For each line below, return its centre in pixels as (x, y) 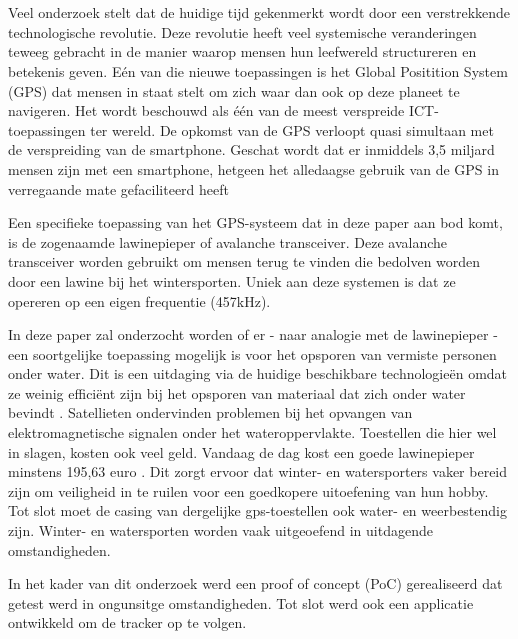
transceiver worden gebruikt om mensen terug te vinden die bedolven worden (244, 261)
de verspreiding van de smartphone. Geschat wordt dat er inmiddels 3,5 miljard (251, 149)
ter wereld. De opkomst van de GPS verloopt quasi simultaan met (292, 129)
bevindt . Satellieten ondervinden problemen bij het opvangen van (210, 412)
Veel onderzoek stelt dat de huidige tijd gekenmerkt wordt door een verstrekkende (259, 12)
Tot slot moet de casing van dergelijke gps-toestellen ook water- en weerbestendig (257, 510)
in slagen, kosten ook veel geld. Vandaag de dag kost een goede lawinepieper (241, 451)
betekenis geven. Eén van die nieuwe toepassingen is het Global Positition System (258, 70)
